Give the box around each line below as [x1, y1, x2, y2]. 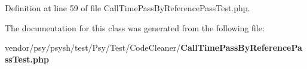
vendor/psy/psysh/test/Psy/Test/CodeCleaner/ [5, 41, 181, 54]
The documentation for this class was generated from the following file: [5, 21, 265, 34]
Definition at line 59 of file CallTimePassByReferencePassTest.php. [5, 2, 250, 14]
